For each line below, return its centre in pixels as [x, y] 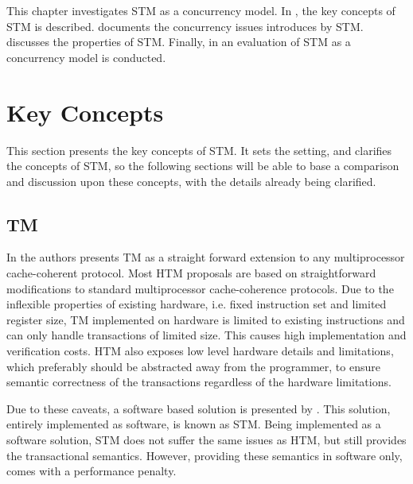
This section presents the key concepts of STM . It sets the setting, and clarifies [199, 150]
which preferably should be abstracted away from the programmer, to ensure [193, 366]
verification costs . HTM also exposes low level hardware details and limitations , [200, 351]
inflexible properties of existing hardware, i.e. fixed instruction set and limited [197, 304]
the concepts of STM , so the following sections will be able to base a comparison [203, 166]
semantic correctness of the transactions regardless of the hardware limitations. [199, 382]
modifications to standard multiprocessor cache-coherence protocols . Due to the [200, 288]
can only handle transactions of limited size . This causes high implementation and [206, 335]
